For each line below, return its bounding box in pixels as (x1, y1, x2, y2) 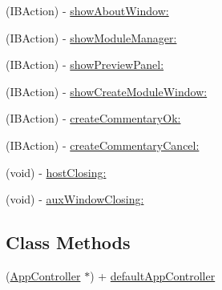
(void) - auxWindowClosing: (6, 191, 144, 207)
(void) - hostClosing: (6, 163, 107, 180)
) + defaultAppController (90, 267, 216, 284)
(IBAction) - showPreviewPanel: (6, 56, 164, 73)
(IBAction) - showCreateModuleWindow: (6, 83, 208, 99)
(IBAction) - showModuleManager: (6, 29, 177, 46)
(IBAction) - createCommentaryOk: (6, 110, 181, 127)
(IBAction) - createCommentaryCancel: (6, 136, 200, 153)
